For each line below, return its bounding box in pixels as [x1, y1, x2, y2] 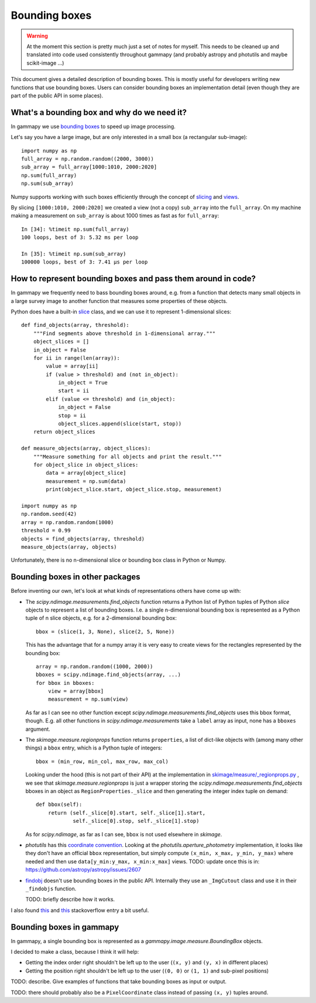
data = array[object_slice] [46, 470, 126, 477]
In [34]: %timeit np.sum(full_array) [21, 226, 130, 232]
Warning [26, 32, 48, 39]
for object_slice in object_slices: [33, 461, 139, 468]
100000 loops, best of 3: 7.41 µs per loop [21, 259, 148, 265]
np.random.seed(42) [21, 511, 77, 518]
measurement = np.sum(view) [47, 696, 129, 703]
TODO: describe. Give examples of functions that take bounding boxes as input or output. [11, 978, 227, 985]
